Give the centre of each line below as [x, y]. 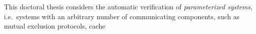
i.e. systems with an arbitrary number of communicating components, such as [122, 16]
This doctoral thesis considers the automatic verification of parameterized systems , [128, 6]
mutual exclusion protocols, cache [55, 26]
